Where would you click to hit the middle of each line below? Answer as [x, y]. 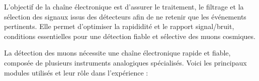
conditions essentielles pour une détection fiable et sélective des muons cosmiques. [130, 36]
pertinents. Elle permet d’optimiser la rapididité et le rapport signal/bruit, [119, 26]
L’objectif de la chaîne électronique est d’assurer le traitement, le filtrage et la [124, 6]
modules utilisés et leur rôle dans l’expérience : [76, 72]
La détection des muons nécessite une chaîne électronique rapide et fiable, [117, 53]
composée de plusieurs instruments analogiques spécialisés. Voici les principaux [125, 62]
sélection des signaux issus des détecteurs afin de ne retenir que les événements [125, 16]
